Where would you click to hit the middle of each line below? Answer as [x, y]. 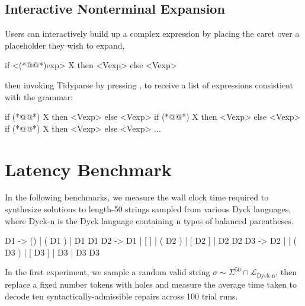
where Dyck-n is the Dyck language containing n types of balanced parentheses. [149, 220]
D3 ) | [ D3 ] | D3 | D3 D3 [52, 252]
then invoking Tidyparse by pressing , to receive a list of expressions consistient [149, 85]
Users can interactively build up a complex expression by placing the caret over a [152, 34]
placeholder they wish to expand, [65, 45]
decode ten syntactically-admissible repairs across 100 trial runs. [121, 296]
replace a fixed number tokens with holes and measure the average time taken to [151, 284]
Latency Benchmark [88, 169]
